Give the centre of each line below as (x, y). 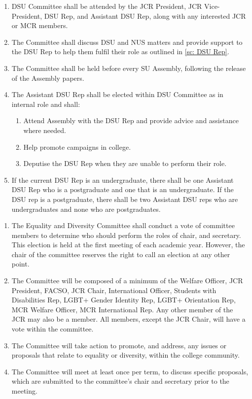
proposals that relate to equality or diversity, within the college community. (126, 355)
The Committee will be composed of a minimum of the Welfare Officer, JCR (127, 281)
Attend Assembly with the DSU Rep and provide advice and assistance (131, 120)
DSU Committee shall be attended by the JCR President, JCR (107, 6)
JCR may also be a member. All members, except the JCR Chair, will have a (128, 319)
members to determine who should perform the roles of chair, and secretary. (126, 235)
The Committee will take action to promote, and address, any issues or (119, 345)
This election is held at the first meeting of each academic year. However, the (128, 245)
